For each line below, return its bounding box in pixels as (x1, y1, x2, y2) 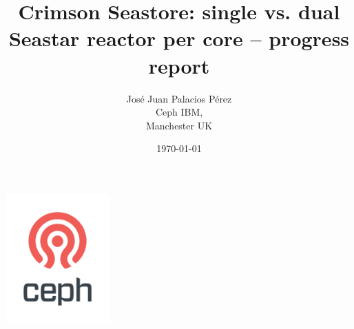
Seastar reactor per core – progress (8, 24, 350, 52)
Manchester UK (145, 118, 213, 132)
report (148, 51, 210, 79)
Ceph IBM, (155, 105, 203, 119)
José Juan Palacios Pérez (126, 91, 232, 105)
